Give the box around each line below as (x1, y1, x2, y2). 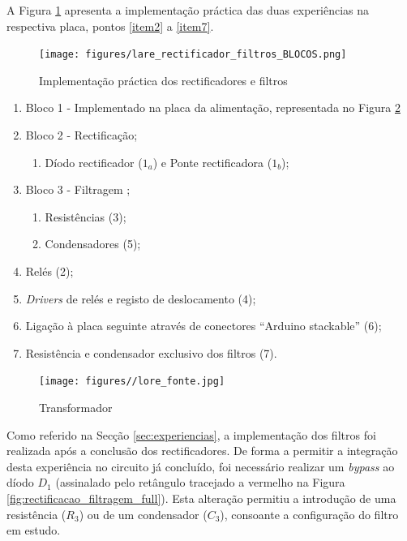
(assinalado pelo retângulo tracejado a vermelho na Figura (55, 474, 345, 491)
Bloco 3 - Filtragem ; (25, 181, 131, 198)
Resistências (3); (45, 208, 126, 225)
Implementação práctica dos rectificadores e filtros (39, 71, 288, 88)
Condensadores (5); (45, 235, 141, 252)
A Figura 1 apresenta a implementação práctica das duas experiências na (6, 2, 370, 18)
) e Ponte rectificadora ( (152, 153, 272, 170)
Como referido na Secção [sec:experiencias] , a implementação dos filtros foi (6, 426, 376, 443)
